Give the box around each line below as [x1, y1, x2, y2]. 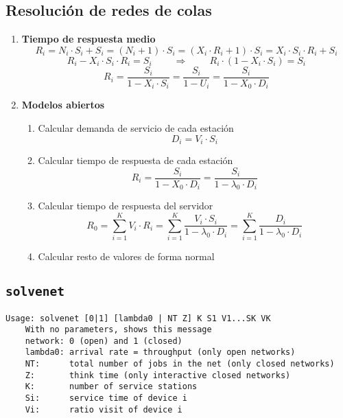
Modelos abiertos [21, 97, 105, 112]
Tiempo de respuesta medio [21, 32, 156, 46]
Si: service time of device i [25, 393, 187, 404]
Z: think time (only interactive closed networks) [25, 370, 291, 380]
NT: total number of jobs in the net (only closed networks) [25, 359, 335, 369]
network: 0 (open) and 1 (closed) [25, 336, 182, 346]
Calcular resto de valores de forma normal [38, 249, 215, 264]
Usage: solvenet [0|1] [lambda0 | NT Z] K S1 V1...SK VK [5, 313, 271, 323]
